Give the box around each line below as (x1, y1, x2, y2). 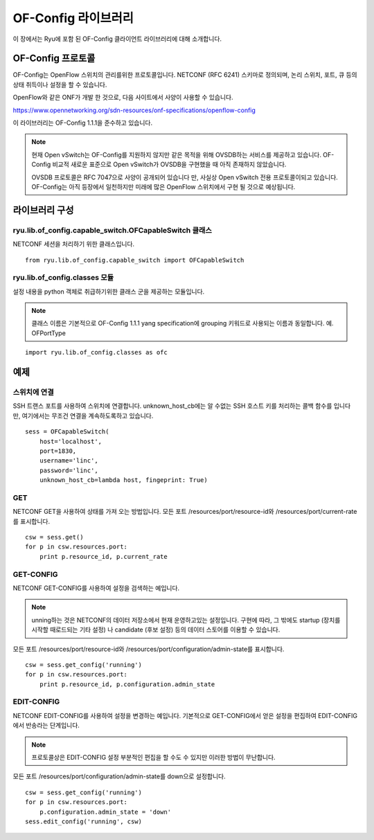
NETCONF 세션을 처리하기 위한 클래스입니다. (12, 240, 135, 249)
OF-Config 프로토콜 (12, 53, 96, 64)
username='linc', (39, 457, 98, 465)
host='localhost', (39, 437, 103, 445)
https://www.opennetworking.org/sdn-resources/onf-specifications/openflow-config (12, 106, 256, 114)
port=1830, (39, 447, 77, 455)
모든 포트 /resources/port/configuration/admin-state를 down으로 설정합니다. (12, 772, 226, 780)
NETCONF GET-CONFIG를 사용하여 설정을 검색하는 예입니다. (12, 584, 180, 592)
